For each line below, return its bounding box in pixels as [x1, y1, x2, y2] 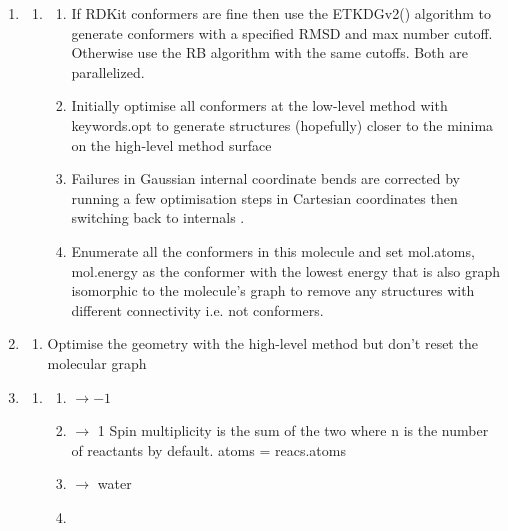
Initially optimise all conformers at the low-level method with [71, 95, 448, 116]
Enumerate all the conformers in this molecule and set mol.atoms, [71, 240, 475, 261]
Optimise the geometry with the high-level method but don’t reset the [47, 333, 478, 354]
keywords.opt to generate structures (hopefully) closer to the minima [71, 114, 494, 135]
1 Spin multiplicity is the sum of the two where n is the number [97, 420, 489, 441]
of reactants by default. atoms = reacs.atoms [71, 439, 346, 460]
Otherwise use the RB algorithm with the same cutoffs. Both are [71, 42, 468, 63]
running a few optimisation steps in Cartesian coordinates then [71, 187, 458, 208]
